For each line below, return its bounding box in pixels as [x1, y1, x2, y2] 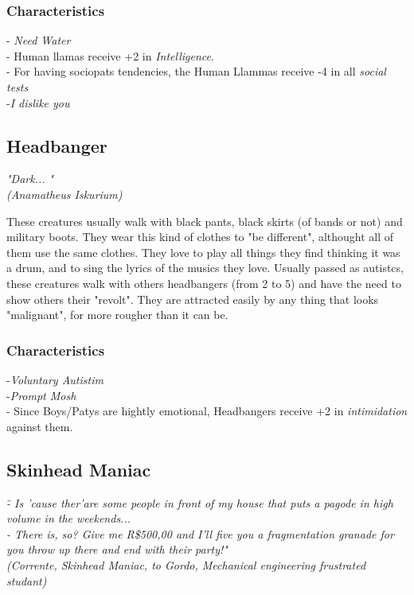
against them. [6, 418, 73, 434]
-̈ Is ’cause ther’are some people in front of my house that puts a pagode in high [6, 494, 393, 511]
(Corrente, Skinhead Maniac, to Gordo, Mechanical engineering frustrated [6, 556, 366, 573]
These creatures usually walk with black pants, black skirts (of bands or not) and [6, 212, 403, 229]
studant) [6, 572, 47, 589]
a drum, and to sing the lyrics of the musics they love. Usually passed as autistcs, [6, 259, 404, 276]
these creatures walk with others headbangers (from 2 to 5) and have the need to [6, 274, 401, 291]
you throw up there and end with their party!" [6, 541, 228, 558]
